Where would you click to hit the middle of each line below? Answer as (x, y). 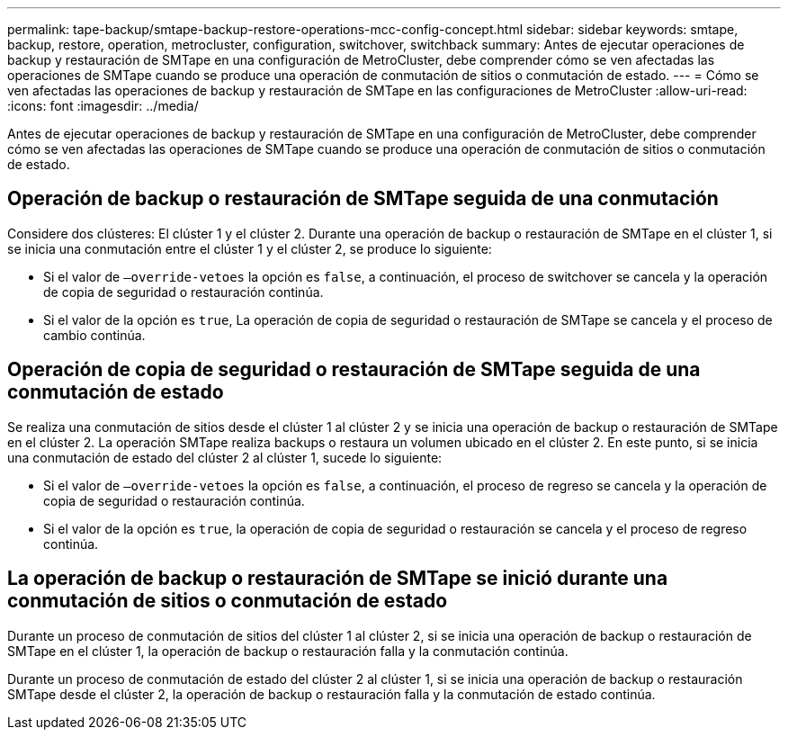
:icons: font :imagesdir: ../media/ (103, 106)
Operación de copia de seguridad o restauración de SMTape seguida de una (354, 370)
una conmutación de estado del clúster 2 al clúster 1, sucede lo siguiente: (225, 457)
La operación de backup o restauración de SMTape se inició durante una (338, 579)
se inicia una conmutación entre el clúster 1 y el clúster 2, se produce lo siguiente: (250, 248)
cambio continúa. (94, 335)
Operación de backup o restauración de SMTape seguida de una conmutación (363, 199)
